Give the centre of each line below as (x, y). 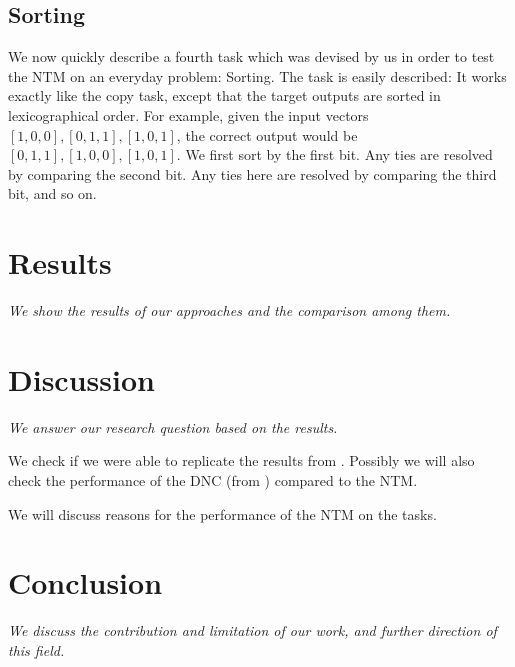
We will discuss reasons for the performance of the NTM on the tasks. (222, 513)
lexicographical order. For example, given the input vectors (188, 114)
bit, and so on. (52, 193)
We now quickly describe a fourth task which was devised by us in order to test (251, 56)
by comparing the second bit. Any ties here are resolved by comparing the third (252, 173)
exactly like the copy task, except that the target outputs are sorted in (224, 95)
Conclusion (85, 582)
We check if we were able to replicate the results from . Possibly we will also (241, 460)
